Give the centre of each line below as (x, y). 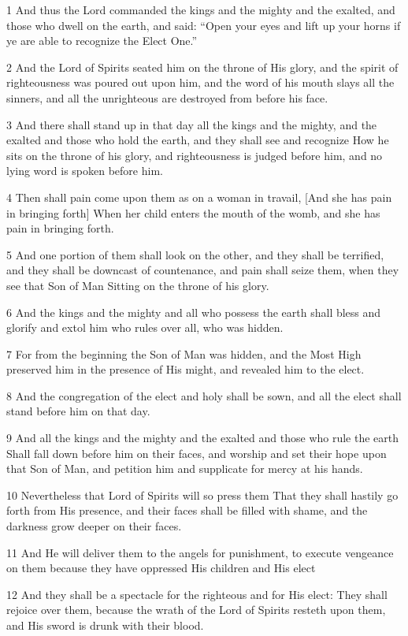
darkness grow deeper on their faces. (94, 526)
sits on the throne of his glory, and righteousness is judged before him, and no (195, 155)
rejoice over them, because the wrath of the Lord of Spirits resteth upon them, (196, 610)
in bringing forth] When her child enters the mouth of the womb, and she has (193, 212)
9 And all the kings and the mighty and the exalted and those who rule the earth (203, 438)
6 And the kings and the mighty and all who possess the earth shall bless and (194, 312)
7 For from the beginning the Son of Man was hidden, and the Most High (184, 353)
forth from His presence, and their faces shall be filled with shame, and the (187, 510)
